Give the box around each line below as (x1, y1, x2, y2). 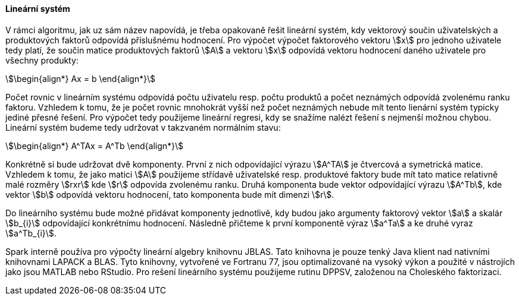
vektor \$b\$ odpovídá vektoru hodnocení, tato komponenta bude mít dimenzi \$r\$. (5, 189, 334, 200)
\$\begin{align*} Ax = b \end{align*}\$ (5, 73, 155, 84)
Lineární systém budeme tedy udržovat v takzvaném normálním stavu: (5, 122, 281, 132)
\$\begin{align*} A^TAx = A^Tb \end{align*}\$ (5, 140, 184, 151)
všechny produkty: (5, 55, 79, 65)
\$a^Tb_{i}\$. (5, 228, 57, 238)
